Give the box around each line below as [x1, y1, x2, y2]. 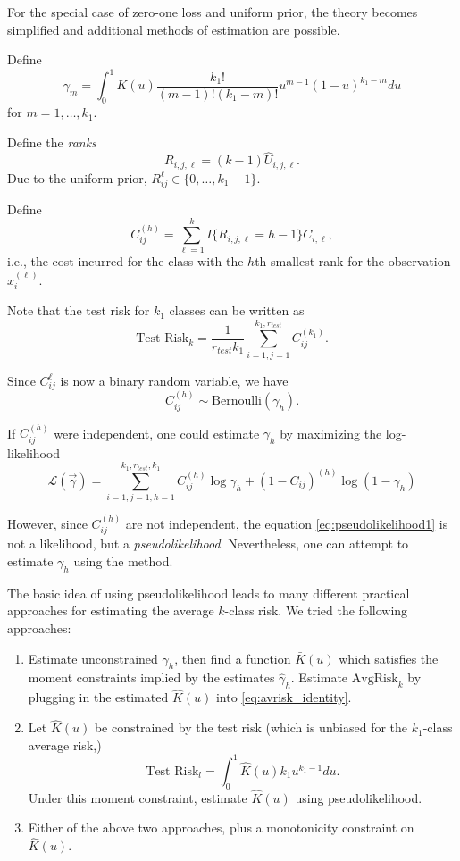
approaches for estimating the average [7, 601, 214, 620]
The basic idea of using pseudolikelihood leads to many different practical [7, 583, 410, 602]
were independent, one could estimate [54, 423, 260, 442]
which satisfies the [339, 648, 439, 667]
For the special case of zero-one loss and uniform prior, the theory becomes [7, 3, 418, 21]
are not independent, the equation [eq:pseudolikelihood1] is [125, 514, 448, 532]
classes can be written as [169, 301, 305, 320]
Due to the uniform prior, [7, 168, 147, 187]
